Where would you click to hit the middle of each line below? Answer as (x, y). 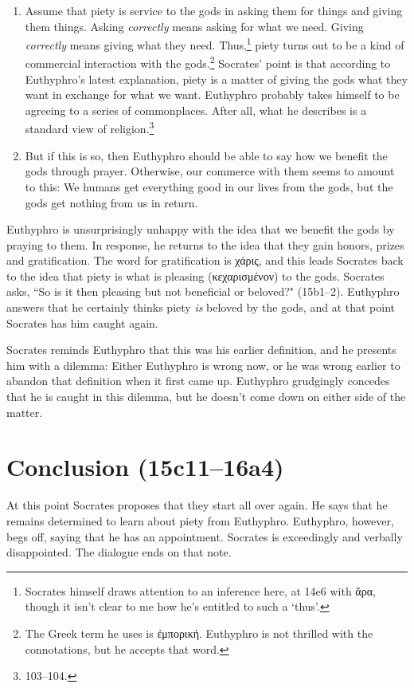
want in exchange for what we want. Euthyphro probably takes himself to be (212, 94)
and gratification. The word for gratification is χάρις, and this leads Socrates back (205, 260)
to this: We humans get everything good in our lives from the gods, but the (209, 186)
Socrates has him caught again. (82, 322)
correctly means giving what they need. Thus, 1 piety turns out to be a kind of (215, 43)
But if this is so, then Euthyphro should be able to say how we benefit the (206, 155)
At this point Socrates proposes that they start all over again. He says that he (197, 505)
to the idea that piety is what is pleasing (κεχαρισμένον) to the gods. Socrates (195, 275)
